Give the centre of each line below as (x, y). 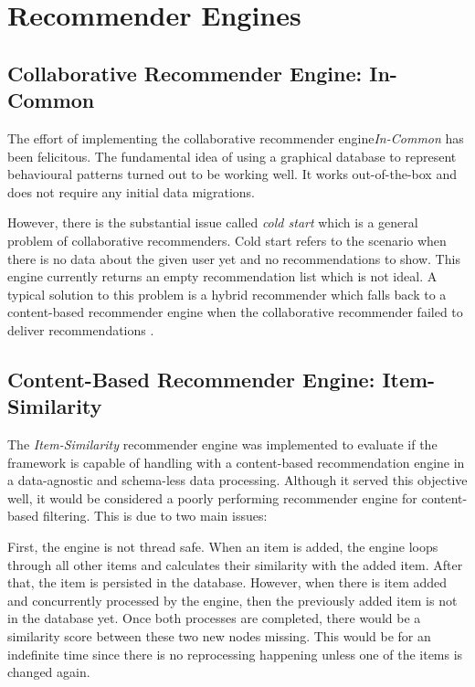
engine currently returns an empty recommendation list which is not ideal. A (222, 276)
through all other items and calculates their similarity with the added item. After (235, 564)
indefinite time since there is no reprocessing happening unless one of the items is (235, 654)
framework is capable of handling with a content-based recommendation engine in (236, 462)
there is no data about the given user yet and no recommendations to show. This (234, 258)
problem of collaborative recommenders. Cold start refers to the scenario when (227, 240)
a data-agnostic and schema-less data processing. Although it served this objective (237, 480)
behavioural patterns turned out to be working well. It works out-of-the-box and (232, 174)
